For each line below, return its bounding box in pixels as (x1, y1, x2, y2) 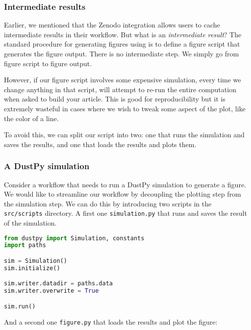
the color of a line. (4, 113, 59, 123)
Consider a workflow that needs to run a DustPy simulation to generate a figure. (4, 179, 247, 189)
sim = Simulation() (4, 257, 67, 264)
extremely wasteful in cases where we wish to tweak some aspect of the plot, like (4, 103, 246, 113)
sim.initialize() (4, 264, 60, 272)
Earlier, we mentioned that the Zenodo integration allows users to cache (4, 20, 220, 30)
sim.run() (4, 303, 36, 310)
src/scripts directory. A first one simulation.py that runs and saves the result (4, 208, 247, 218)
